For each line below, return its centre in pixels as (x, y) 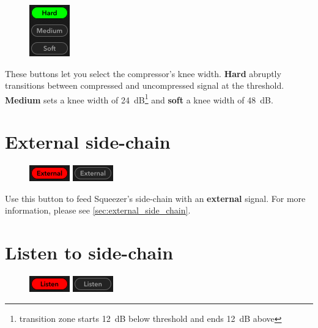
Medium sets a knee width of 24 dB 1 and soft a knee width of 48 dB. (139, 99)
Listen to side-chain (89, 252)
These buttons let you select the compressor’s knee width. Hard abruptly (143, 73)
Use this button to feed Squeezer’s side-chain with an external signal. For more (155, 198)
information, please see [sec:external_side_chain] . (98, 210)
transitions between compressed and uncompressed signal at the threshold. (145, 85)
